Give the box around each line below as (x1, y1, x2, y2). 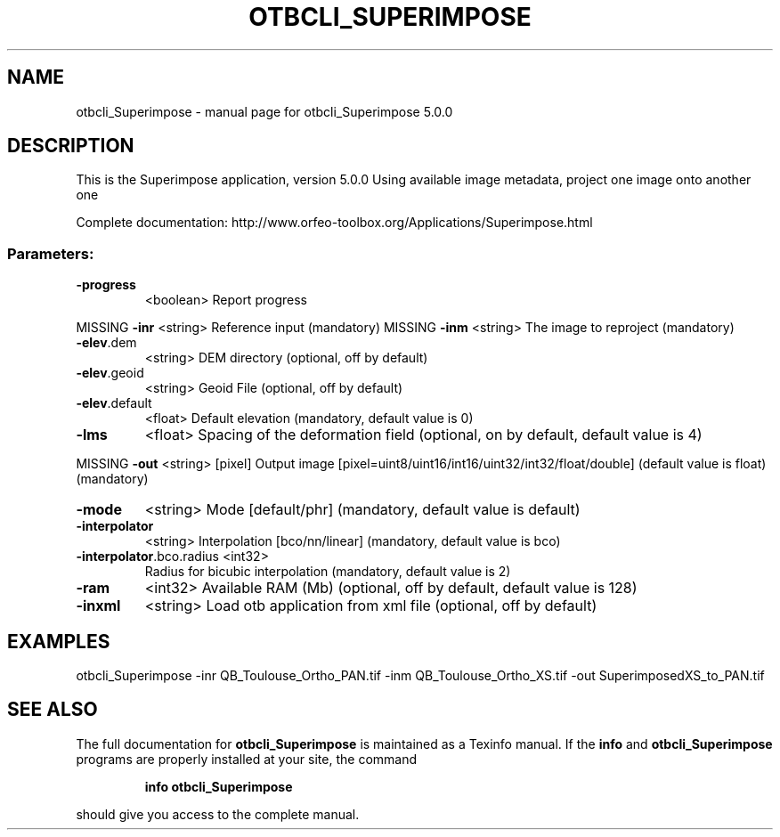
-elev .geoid (76, 365, 144, 381)
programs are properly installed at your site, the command (76, 751, 418, 767)
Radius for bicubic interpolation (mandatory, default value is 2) (144, 564, 511, 580)
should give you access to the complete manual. (76, 806, 360, 822)
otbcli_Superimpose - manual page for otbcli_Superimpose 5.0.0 (76, 103, 453, 119)
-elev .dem (76, 335, 137, 351)
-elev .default (76, 395, 152, 411)
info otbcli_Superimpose (144, 778, 293, 794)
